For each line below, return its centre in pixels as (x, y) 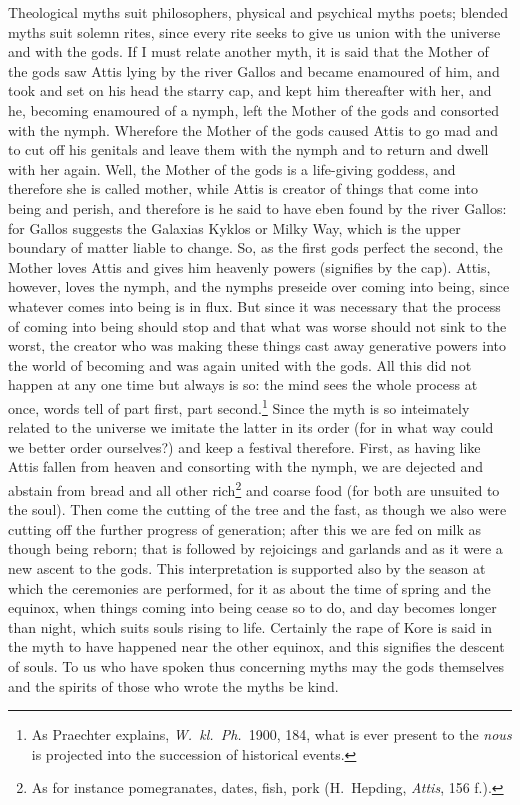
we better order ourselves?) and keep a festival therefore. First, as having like (244, 446)
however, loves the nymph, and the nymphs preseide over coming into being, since (259, 286)
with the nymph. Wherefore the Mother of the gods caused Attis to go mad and (253, 129)
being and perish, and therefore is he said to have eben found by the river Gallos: (257, 207)
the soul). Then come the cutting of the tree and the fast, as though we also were (257, 509)
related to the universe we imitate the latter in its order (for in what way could (251, 427)
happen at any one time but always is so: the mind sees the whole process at (243, 384)
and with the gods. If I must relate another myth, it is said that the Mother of (248, 51)
